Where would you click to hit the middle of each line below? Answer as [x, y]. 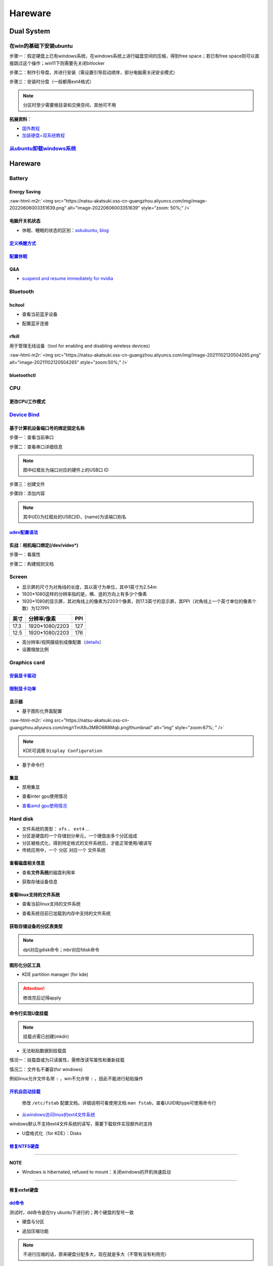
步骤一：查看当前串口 [32, 438]
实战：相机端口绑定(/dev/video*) [44, 545]
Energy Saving [25, 191]
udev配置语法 [24, 532]
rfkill [14, 336]
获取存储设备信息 [40, 882]
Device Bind [25, 414]
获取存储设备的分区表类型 [36, 926]
